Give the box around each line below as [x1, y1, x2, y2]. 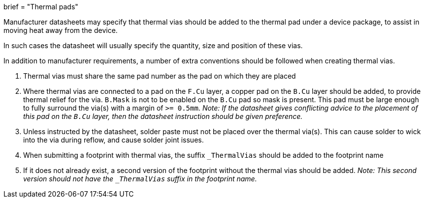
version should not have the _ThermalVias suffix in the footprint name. [23, 174, 257, 183]
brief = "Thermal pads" [3, 2, 78, 11]
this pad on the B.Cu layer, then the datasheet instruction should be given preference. [23, 112, 303, 120]
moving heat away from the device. [3, 26, 118, 34]
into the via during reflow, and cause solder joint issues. [23, 136, 204, 144]
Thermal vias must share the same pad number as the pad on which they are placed [23, 72, 296, 80]
